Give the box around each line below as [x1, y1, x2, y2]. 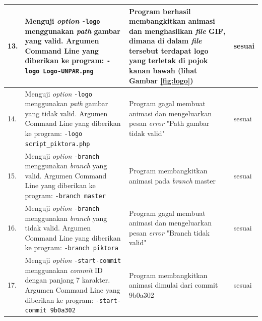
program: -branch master [25, 190, 106, 200]
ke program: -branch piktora [25, 242, 118, 253]
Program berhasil [129, 6, 191, 16]
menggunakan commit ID [25, 264, 103, 275]
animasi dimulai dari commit [129, 280, 218, 290]
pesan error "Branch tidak [129, 227, 210, 238]
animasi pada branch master [129, 175, 216, 186]
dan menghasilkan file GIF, [129, 25, 226, 36]
